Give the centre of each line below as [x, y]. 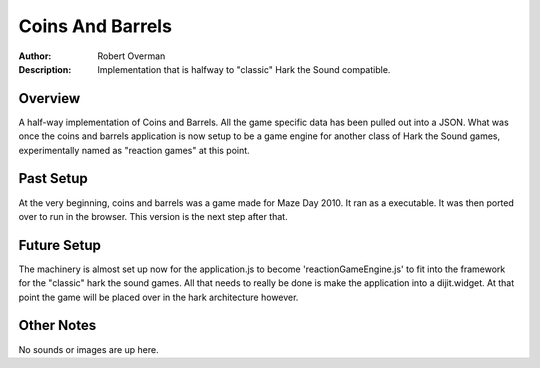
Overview [49, 98]
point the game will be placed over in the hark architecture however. [158, 297]
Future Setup [60, 245]
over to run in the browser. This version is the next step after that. [153, 216]
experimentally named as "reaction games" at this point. [134, 150]
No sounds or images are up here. [88, 349]
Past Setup [53, 178]
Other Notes [57, 325]
